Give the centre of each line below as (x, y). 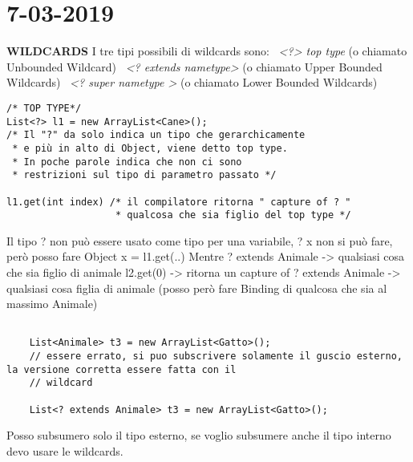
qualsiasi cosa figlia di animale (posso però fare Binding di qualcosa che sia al (197, 288)
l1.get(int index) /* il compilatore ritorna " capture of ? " (179, 202)
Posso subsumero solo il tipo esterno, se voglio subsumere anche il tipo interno (199, 435)
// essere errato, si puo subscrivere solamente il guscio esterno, (216, 357)
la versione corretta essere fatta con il (121, 369)
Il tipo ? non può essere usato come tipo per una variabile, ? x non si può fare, (200, 240)
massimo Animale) (52, 304)
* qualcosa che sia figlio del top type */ (233, 215)
